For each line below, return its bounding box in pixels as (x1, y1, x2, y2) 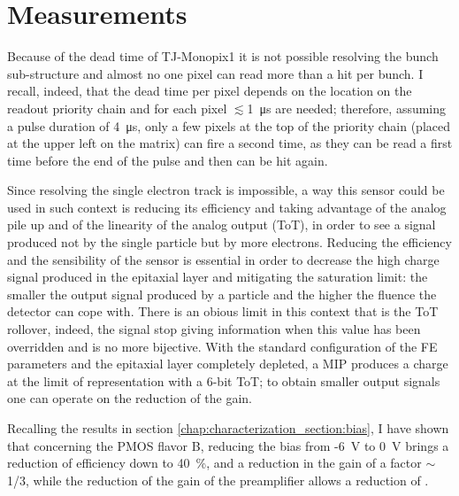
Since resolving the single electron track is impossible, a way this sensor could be (7, 181, 445, 199)
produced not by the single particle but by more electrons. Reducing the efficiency (7, 233, 452, 252)
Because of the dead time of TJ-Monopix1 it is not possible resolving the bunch (7, 47, 439, 66)
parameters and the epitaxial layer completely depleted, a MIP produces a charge (7, 354, 448, 373)
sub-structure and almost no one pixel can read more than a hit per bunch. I (7, 64, 424, 82)
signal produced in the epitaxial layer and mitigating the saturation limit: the (7, 267, 428, 286)
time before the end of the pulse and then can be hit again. (7, 151, 328, 169)
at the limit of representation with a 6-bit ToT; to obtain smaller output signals (7, 371, 440, 390)
